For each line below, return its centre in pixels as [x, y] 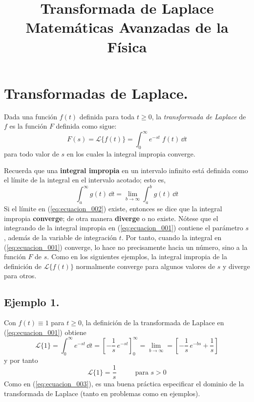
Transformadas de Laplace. [96, 93]
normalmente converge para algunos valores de [146, 266]
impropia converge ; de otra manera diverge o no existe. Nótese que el [111, 218]
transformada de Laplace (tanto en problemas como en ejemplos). [102, 393]
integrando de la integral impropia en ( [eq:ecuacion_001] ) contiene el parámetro [124, 228]
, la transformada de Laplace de [199, 116]
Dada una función [31, 116]
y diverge [236, 266]
